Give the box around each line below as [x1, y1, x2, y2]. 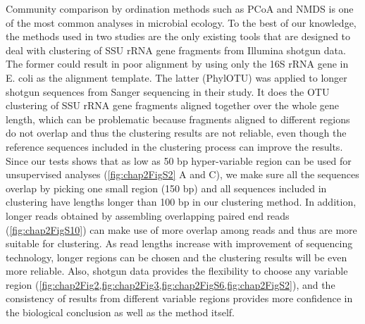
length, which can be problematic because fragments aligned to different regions [6, 111, 350, 126]
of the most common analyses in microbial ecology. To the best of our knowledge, [6, 15, 357, 30]
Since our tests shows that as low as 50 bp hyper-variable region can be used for [6, 153, 352, 168]
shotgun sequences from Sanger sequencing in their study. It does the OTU [6, 84, 330, 99]
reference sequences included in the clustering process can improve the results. [6, 139, 343, 154]
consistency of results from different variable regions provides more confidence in [6, 291, 353, 306]
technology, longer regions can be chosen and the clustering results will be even [6, 249, 347, 264]
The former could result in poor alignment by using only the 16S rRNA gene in [6, 56, 349, 71]
